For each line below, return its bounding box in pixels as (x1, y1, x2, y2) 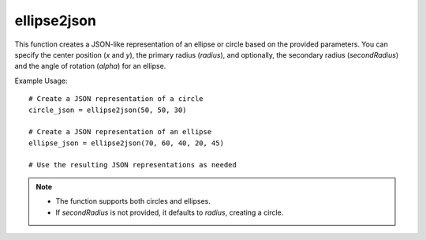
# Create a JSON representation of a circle (28, 95, 204, 103)
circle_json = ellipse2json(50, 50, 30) (28, 105, 187, 114)
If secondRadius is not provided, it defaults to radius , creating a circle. (55, 208, 284, 217)
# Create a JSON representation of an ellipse (28, 127, 212, 137)
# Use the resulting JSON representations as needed (28, 160, 237, 170)
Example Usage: (14, 76, 68, 85)
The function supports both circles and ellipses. (55, 197, 211, 206)
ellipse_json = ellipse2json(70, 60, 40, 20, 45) (28, 138, 225, 148)
